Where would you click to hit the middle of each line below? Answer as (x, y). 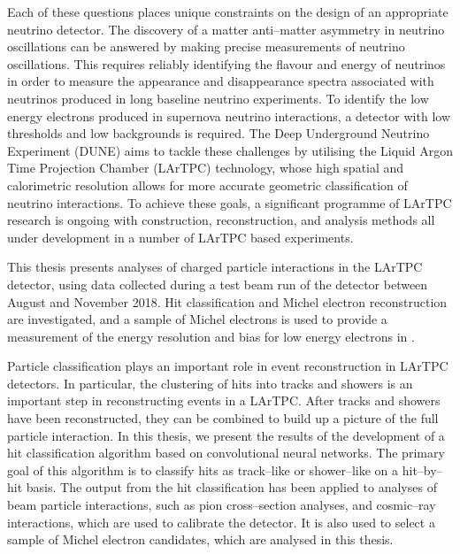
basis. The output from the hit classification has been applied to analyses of (231, 487)
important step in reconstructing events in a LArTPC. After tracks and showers (224, 400)
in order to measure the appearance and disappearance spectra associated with (221, 81)
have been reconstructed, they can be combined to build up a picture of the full (223, 418)
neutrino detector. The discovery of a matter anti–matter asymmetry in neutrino (226, 29)
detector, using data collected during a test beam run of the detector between (218, 284)
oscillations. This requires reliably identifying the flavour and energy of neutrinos (226, 63)
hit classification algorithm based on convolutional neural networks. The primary (226, 453)
